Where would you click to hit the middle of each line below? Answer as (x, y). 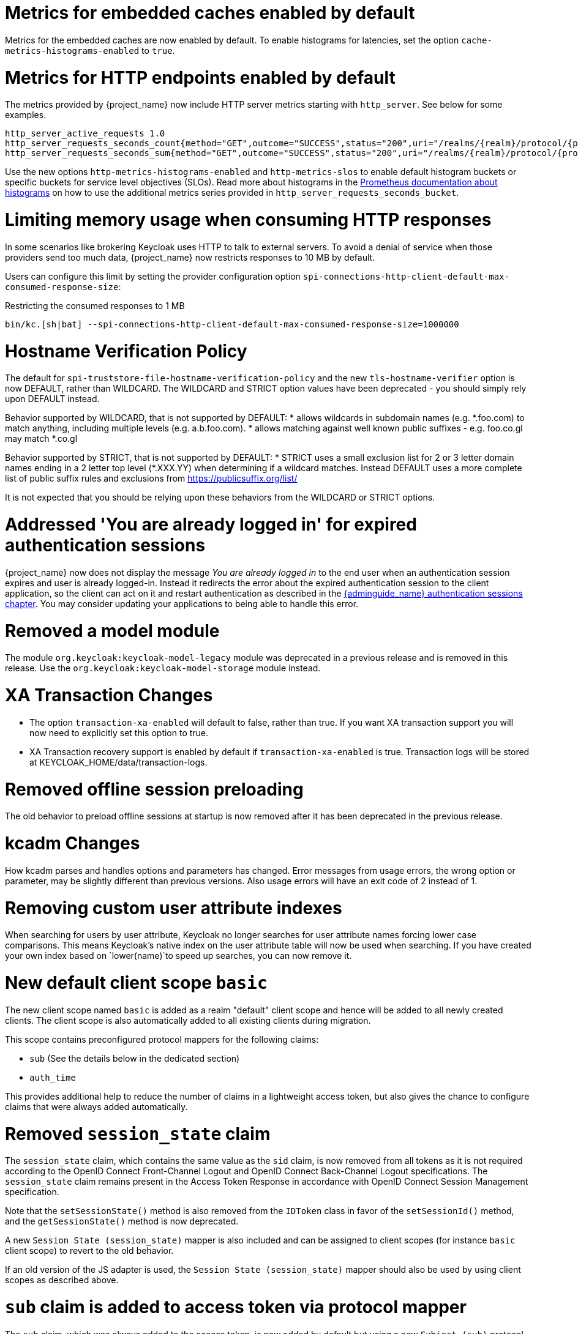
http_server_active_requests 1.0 (85, 134)
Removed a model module (112, 631)
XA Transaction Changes (109, 695)
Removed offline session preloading (154, 789)
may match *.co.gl (41, 439)
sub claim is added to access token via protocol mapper (236, 1307)
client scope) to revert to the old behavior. (89, 1251)
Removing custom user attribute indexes (174, 908)
